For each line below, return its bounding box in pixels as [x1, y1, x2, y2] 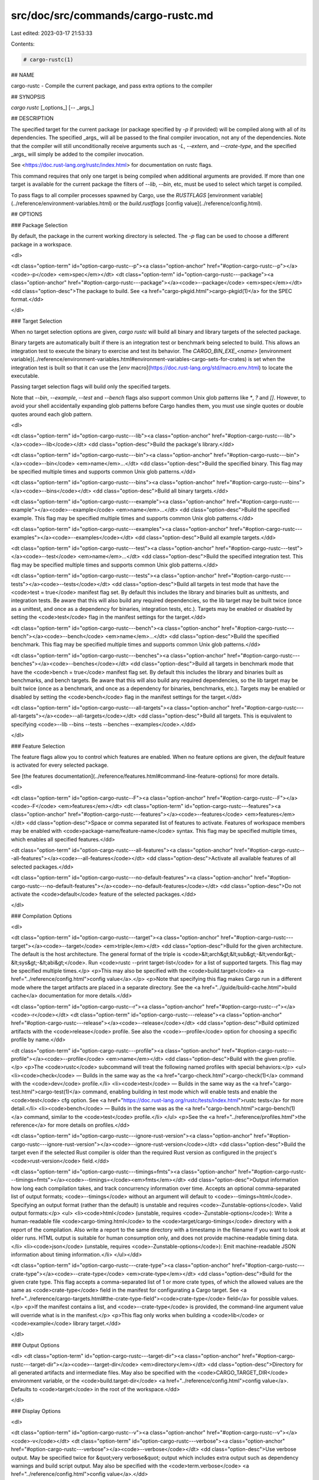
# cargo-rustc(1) [23, 56, 74, 63]
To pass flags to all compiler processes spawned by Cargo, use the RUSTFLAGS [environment [11, 191, 240, 198]
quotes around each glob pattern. [11, 410, 93, 417]
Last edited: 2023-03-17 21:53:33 [11, 30, 93, 37]
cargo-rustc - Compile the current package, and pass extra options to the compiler [11, 82, 213, 89]
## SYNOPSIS [11, 93, 45, 100]
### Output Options [11, 1341, 60, 1349]
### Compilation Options [11, 912, 72, 919]
